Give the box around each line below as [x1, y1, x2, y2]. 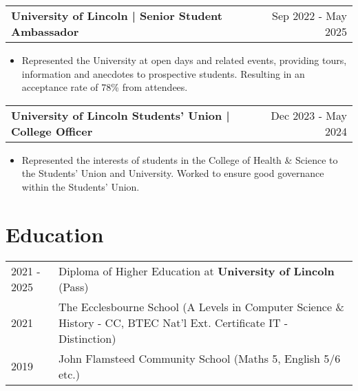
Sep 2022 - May [272, 8, 347, 23]
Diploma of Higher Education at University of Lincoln [58, 262, 335, 279]
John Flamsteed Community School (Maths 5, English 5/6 [58, 350, 341, 366]
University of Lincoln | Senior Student [11, 8, 222, 23]
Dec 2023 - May [271, 107, 347, 123]
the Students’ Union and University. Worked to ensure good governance [21, 166, 324, 180]
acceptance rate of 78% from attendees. [21, 80, 188, 94]
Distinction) [58, 330, 116, 346]
